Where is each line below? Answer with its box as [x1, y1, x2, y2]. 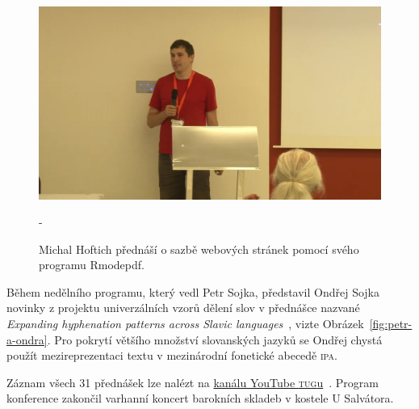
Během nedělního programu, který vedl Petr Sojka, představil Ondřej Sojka [6, 283, 379, 300]
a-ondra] [6, 331, 48, 348]
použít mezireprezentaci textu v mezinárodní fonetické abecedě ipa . [6, 347, 337, 364]
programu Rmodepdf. [39, 256, 145, 273]
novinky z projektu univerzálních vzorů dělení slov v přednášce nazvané [6, 299, 360, 316]
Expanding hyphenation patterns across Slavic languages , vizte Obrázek [6, 315, 364, 332]
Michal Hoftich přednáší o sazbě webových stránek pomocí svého [39, 240, 359, 257]
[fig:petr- [369, 315, 413, 332]
